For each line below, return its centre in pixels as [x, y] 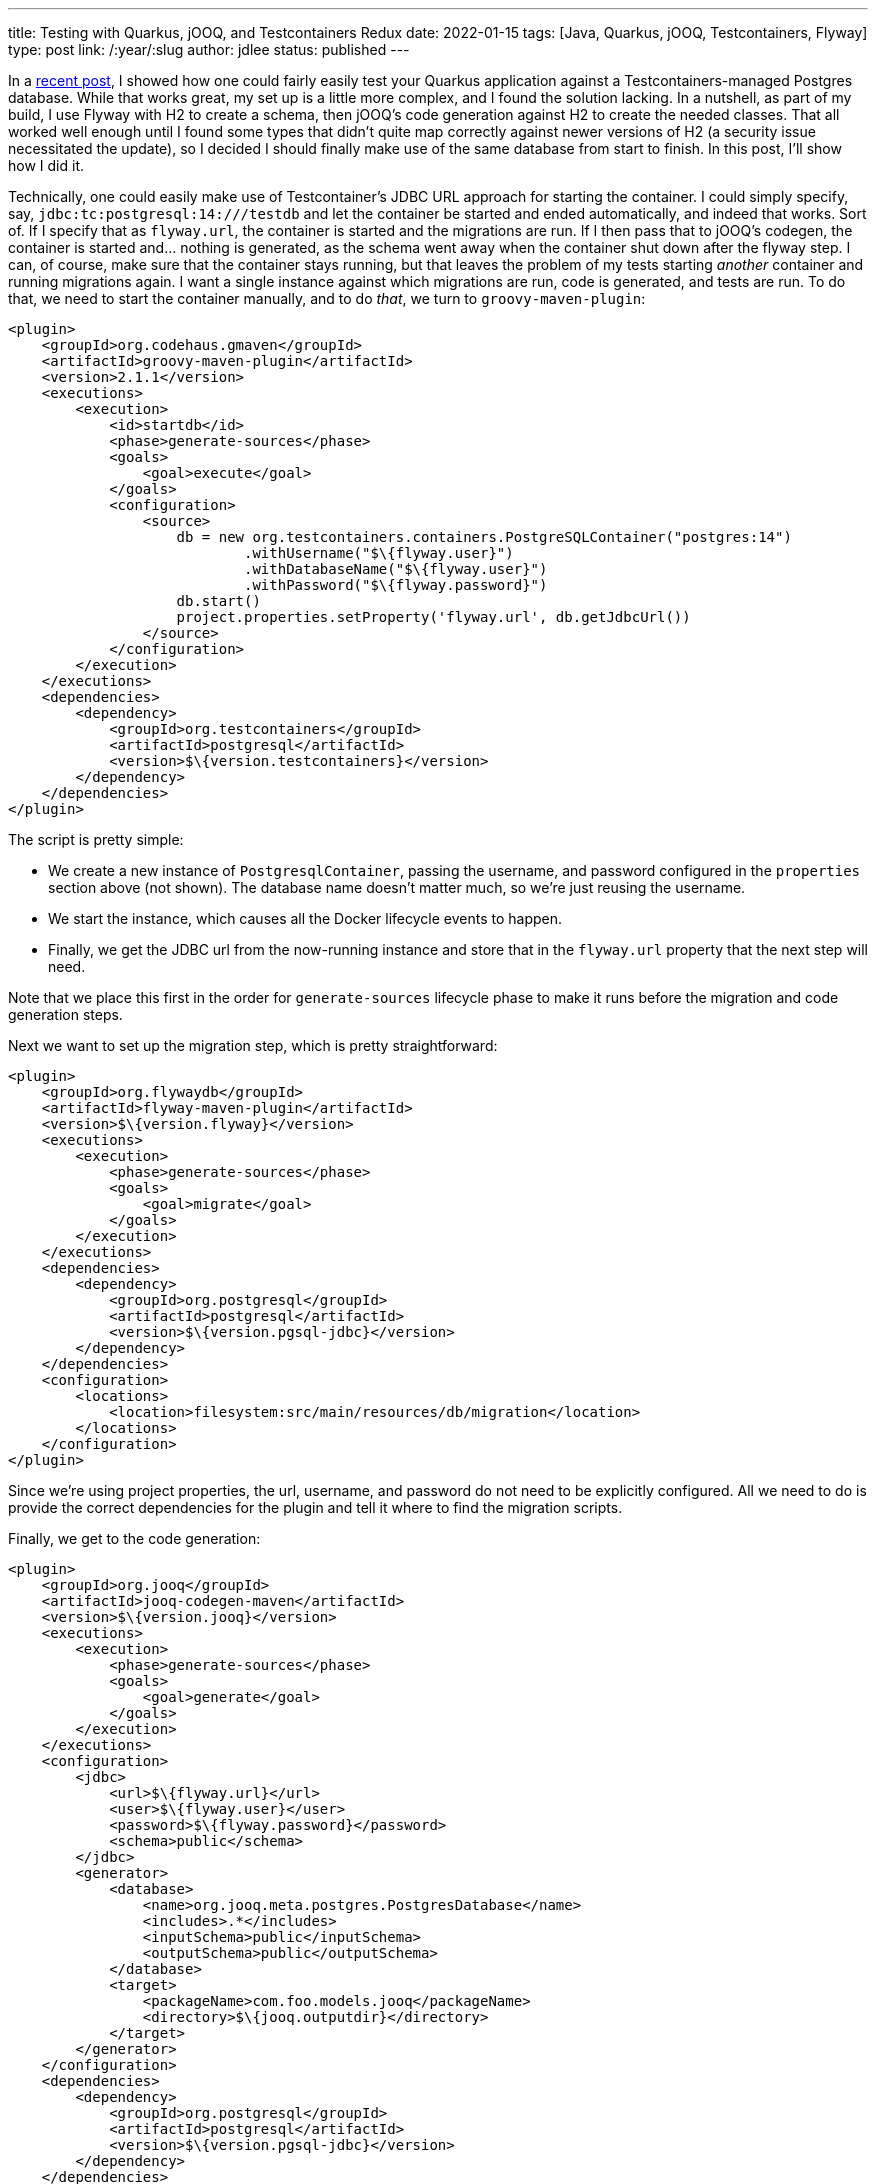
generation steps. [65, 1014]
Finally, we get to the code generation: [134, 1538]
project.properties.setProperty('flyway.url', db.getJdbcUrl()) [433, 617]
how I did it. [46, 165]
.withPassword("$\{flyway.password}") [396, 585]
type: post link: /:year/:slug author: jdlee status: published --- [209, 49]
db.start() [218, 601]
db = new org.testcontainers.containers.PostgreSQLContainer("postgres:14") [484, 537]
